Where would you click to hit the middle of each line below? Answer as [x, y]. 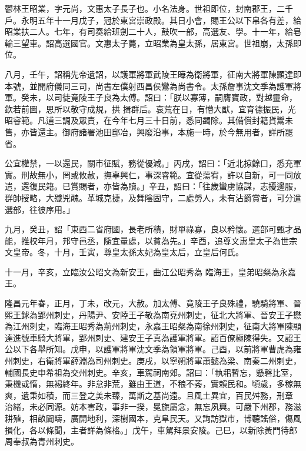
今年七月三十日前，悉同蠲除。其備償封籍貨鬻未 [202, 120]
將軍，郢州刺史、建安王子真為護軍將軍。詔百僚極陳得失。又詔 [173, 337]
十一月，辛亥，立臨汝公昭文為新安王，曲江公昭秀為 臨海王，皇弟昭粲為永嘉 [150, 271]
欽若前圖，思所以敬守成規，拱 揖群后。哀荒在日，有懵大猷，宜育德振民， [146, 108]
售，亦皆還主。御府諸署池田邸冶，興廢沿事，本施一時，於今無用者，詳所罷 [149, 131]
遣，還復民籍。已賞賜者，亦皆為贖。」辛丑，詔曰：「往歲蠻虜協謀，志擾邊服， [153, 186]
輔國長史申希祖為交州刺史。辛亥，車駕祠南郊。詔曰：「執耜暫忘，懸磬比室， [151, 372]
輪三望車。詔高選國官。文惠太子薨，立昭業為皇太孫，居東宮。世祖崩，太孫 [149, 43]
